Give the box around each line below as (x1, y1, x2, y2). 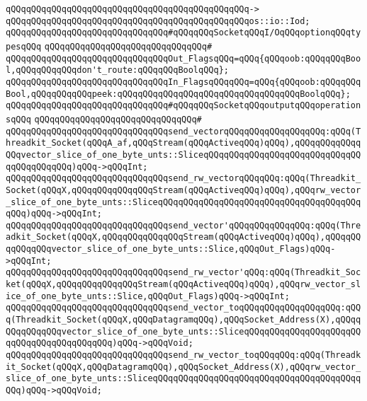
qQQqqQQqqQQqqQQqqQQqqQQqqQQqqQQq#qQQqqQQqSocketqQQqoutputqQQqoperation (6, 100, 361, 111)
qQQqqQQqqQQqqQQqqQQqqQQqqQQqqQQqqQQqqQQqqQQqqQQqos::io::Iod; (6, 16, 310, 26)
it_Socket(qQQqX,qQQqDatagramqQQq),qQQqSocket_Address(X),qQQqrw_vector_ (6, 361, 361, 372)
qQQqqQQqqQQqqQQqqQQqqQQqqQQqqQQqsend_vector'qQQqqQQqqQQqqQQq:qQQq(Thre (6, 220, 361, 231)
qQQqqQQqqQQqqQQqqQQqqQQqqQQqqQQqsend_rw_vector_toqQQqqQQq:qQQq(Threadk (6, 350, 361, 361)
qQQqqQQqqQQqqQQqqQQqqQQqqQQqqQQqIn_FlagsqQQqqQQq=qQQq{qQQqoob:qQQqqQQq (6, 76, 361, 87)
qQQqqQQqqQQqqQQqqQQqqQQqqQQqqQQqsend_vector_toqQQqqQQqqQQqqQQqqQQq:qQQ (6, 303, 361, 313)
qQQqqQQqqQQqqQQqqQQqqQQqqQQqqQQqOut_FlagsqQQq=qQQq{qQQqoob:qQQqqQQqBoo (6, 53, 361, 64)
